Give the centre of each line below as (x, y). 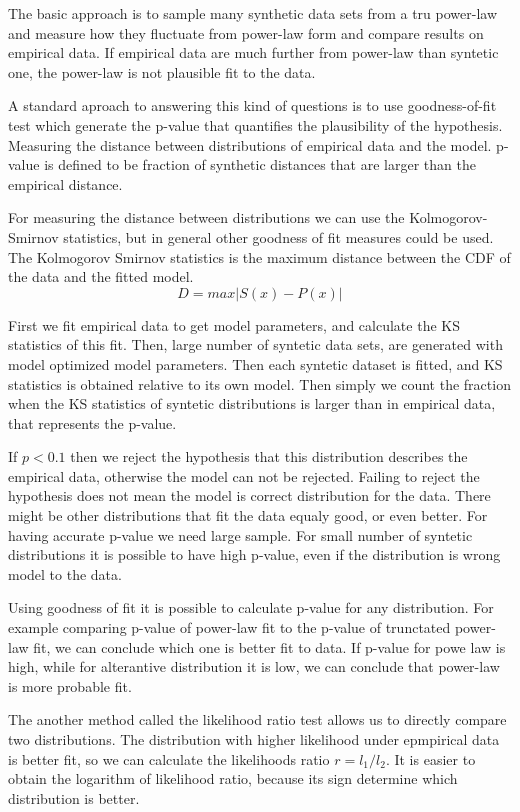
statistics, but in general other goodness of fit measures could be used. (278, 236)
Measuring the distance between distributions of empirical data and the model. (250, 144)
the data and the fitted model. (101, 276)
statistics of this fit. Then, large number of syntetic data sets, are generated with (255, 344)
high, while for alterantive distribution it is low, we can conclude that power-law (254, 666)
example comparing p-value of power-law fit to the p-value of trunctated (229, 627)
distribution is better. (74, 797)
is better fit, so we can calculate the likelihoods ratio (169, 758)
